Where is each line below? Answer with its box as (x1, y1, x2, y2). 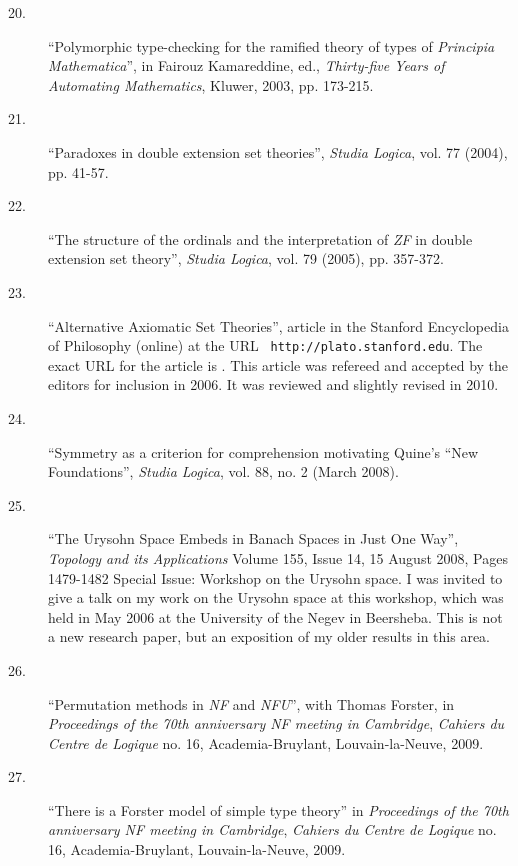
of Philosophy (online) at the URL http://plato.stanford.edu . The (48, 335, 483, 356)
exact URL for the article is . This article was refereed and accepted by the (48, 354, 509, 375)
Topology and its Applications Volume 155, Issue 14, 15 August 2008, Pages (48, 547, 508, 568)
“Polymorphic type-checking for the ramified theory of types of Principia (48, 35, 495, 56)
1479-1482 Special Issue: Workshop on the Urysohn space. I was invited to (48, 567, 503, 588)
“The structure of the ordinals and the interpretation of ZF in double (48, 228, 473, 249)
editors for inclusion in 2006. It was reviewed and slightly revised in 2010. (48, 374, 499, 395)
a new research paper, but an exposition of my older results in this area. (48, 626, 491, 647)
